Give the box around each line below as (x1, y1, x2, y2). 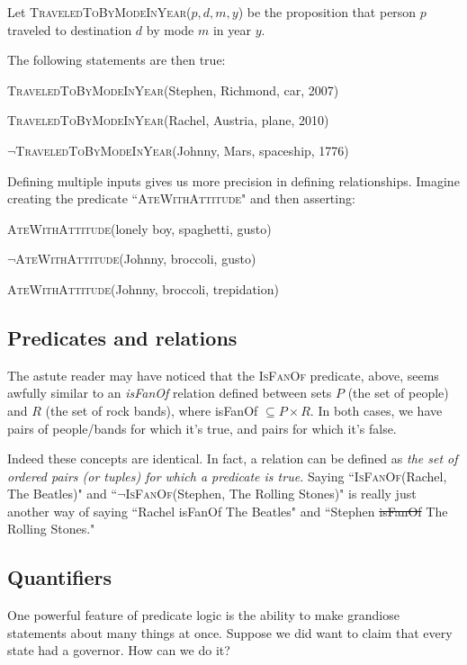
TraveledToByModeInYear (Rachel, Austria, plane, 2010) (7, 111, 329, 130)
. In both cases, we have (310, 400, 443, 419)
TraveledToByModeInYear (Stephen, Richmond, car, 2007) (7, 80, 339, 99)
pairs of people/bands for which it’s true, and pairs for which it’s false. (7, 418, 397, 437)
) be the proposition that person (238, 3, 417, 21)
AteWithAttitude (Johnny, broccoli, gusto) (15, 249, 256, 268)
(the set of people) (347, 383, 449, 402)
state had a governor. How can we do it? (7, 641, 230, 660)
